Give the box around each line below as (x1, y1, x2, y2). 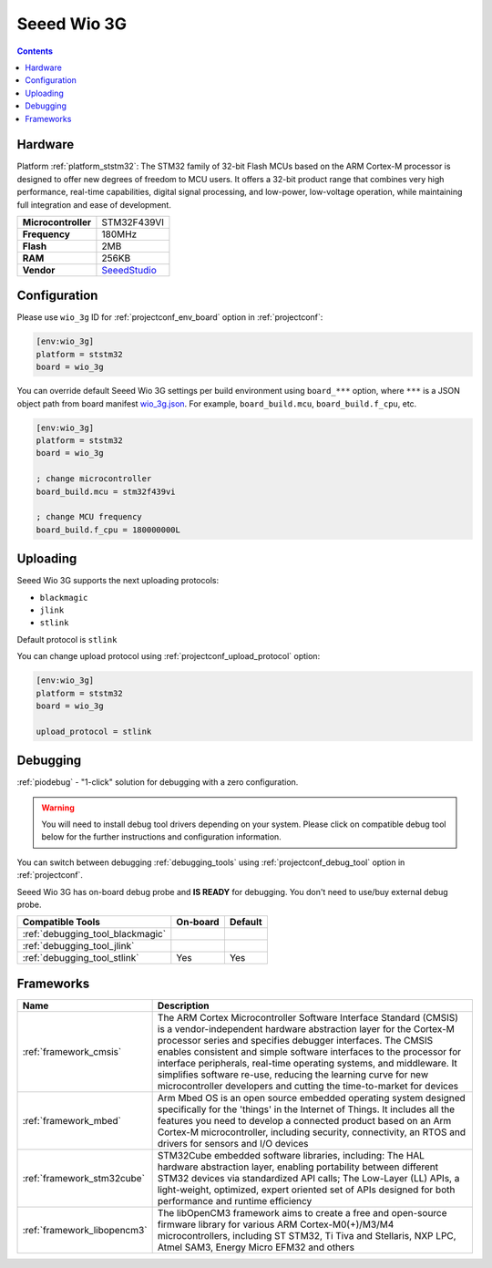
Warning (41, 802, 75, 813)
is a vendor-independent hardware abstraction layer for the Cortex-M (157, 1022, 456, 1035)
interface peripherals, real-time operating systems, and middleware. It (157, 1057, 457, 1069)
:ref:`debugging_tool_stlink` (22, 952, 139, 964)
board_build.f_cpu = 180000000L (36, 524, 181, 535)
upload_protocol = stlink (36, 726, 152, 737)
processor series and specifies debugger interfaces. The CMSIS (157, 1034, 434, 1046)
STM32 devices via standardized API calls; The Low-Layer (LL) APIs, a (157, 1171, 460, 1184)
